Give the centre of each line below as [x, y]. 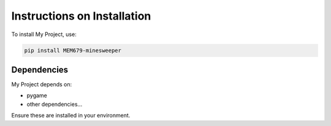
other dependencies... [55, 104]
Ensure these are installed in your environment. [71, 116]
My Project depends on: [42, 84]
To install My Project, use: [44, 34]
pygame [37, 95]
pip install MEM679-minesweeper [73, 50]
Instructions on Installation [81, 16]
